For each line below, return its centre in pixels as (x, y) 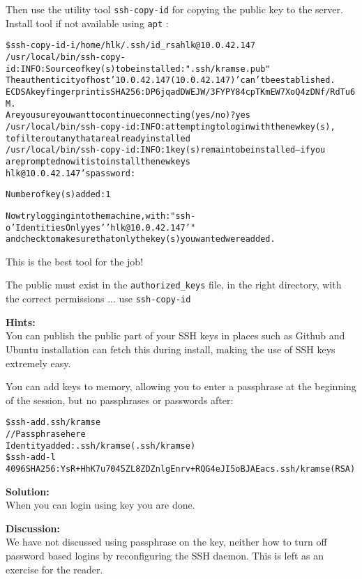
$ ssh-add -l (31, 457)
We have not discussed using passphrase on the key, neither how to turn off (166, 542)
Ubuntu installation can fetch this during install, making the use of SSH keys (171, 349)
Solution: (28, 491)
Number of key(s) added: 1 (58, 195)
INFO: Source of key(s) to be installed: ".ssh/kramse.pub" (145, 69)
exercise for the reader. (54, 569)
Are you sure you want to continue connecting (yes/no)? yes (128, 115)
